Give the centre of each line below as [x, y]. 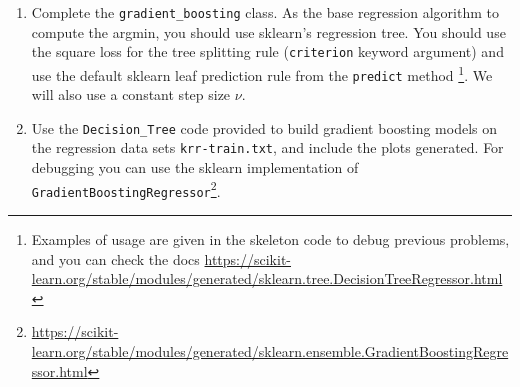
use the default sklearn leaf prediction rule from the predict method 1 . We [262, 73]
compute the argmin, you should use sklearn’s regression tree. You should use [268, 31]
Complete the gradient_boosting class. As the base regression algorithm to [265, 12]
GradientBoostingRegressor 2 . [126, 189]
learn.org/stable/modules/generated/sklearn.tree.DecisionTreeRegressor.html [267, 278]
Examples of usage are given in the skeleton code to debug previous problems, [270, 239]
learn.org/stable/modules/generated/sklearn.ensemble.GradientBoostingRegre [270, 351]
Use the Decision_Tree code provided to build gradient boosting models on [264, 127]
